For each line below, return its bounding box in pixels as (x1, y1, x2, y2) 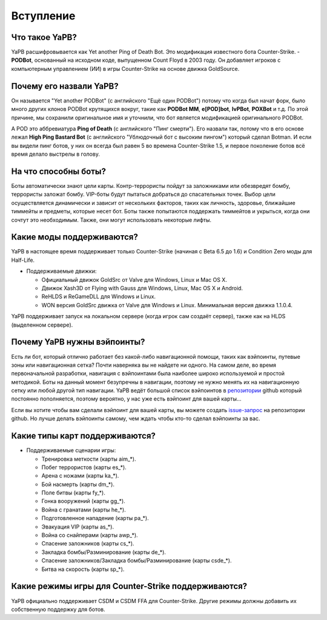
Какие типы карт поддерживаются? (11, 431, 156, 441)
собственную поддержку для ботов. (11, 605, 105, 613)
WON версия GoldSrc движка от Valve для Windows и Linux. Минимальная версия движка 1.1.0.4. (41, 301, 293, 308)
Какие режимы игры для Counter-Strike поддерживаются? (11, 581, 248, 592)
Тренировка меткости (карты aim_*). (41, 455, 136, 462)
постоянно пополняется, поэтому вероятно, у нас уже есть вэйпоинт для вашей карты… (11, 395, 242, 402)
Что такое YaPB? (11, 32, 77, 42)
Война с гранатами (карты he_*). (41, 506, 127, 513)
